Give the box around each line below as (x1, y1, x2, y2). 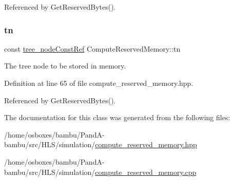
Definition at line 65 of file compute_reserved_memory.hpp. (4, 78, 193, 88)
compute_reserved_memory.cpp (95, 166, 197, 177)
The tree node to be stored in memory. (4, 60, 126, 71)
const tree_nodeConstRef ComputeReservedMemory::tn (4, 43, 181, 54)
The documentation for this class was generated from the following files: (4, 112, 230, 123)
